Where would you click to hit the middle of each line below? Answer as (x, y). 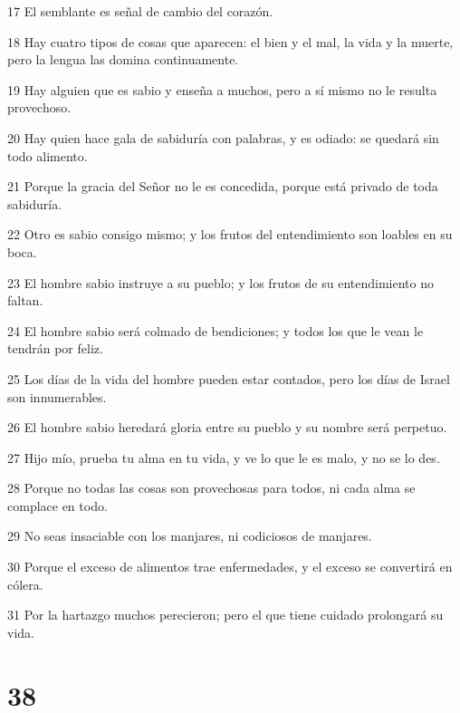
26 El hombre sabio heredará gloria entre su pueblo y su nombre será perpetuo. (227, 427)
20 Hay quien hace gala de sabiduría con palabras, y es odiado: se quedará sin (223, 137)
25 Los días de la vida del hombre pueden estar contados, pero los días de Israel (229, 378)
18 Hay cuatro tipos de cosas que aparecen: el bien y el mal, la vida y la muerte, (230, 41)
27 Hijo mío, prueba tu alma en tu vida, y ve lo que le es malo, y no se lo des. (224, 457)
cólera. (25, 584)
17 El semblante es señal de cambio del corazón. (140, 11)
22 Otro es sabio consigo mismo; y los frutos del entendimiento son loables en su (230, 234)
